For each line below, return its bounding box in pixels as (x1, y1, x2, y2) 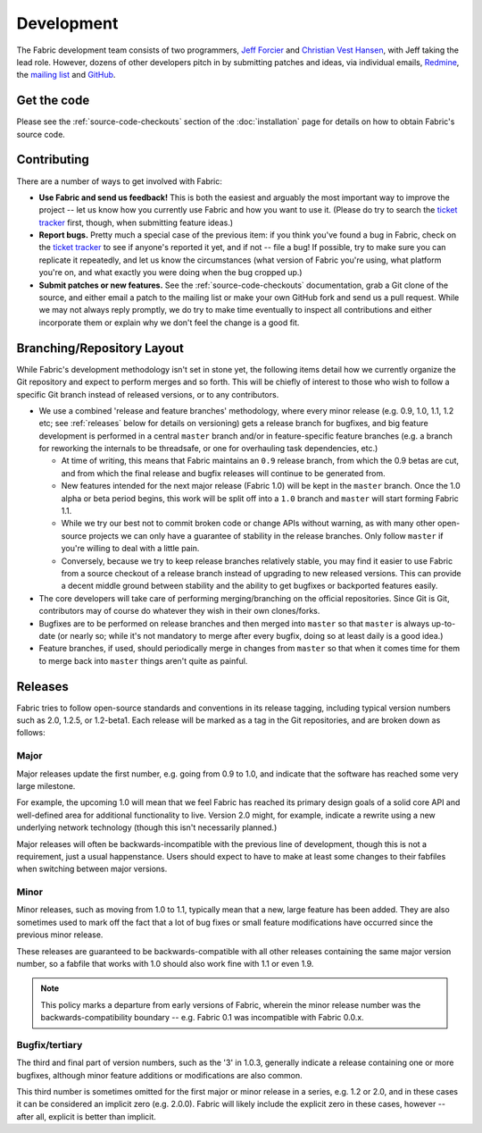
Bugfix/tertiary (16, 1038, 83, 1051)
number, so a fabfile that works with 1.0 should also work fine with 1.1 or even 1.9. (16, 958, 314, 969)
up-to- (431, 617, 456, 629)
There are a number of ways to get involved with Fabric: (16, 175, 223, 187)
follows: (16, 727, 46, 738)
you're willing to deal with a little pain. (61, 543, 200, 554)
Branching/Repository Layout (16, 340, 185, 356)
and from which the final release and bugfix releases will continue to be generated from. (61, 467, 386, 478)
